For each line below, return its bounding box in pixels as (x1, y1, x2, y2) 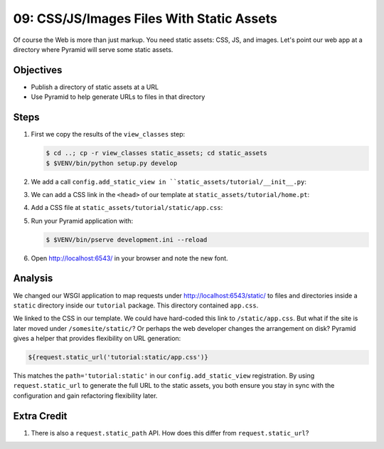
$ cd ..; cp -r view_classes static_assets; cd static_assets (46, 149, 267, 157)
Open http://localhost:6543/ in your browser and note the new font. (31, 253, 228, 263)
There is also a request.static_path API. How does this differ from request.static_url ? (31, 428, 309, 437)
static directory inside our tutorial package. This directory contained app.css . (13, 301, 259, 310)
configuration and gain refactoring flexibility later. (13, 391, 158, 400)
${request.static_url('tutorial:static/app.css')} (28, 353, 209, 361)
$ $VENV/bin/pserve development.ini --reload (46, 236, 208, 243)
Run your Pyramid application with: (31, 216, 134, 225)
